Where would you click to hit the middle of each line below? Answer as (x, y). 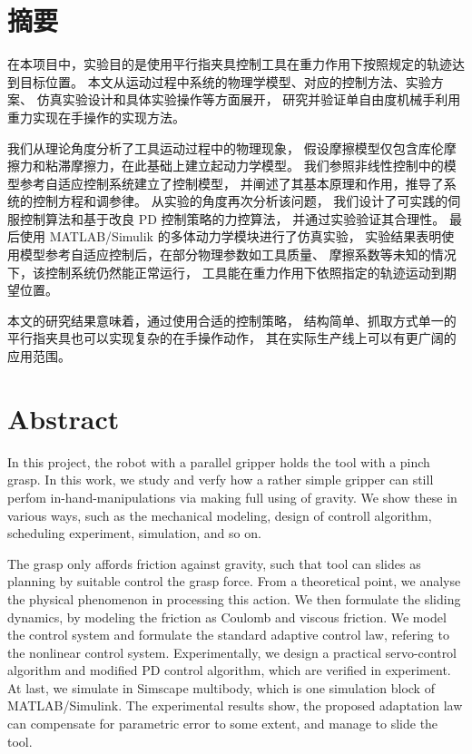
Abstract (64, 418)
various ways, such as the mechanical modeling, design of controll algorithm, (220, 515)
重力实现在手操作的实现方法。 (96, 117)
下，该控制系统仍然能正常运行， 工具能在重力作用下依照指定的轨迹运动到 (226, 272)
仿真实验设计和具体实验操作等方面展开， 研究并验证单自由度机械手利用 (249, 99)
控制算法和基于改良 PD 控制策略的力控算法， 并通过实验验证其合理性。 (232, 218)
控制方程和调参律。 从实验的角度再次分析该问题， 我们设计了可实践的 (240, 201)
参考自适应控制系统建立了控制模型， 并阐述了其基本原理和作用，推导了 (231, 183)
